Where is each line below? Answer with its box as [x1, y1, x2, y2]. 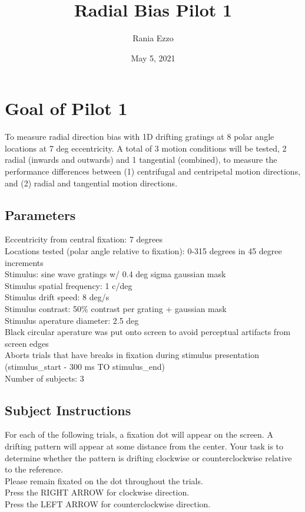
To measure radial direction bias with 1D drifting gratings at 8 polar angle [5, 130, 274, 143]
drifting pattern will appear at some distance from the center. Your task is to [5, 439, 284, 452]
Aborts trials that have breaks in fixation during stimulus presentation [5, 349, 259, 361]
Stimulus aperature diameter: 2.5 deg [5, 314, 139, 326]
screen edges [5, 337, 49, 349]
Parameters [5, 205, 76, 224]
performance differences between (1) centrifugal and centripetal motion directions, [5, 165, 301, 178]
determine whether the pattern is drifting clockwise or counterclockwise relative [5, 451, 292, 464]
